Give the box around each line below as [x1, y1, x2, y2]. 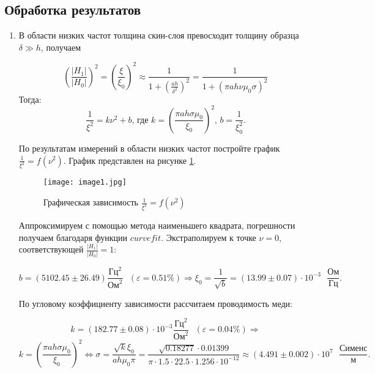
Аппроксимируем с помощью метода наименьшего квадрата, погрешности [18, 218, 295, 231]
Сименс [339, 344, 368, 353]
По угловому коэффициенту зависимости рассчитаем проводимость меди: [18, 297, 292, 309]
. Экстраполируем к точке [161, 231, 256, 243]
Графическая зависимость [43, 196, 138, 209]
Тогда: [18, 92, 42, 105]
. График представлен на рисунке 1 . [63, 153, 196, 166]
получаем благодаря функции [18, 231, 127, 243]
